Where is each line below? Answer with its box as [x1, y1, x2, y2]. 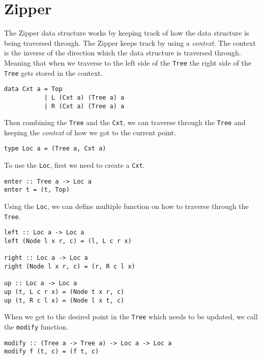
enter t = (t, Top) [4, 186, 70, 194]
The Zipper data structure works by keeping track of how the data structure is [4, 27, 249, 38]
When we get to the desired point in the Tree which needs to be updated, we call [4, 311, 258, 322]
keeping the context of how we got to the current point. [4, 127, 176, 137]
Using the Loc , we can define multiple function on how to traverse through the [4, 201, 249, 212]
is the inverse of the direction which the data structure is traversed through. [4, 47, 241, 58]
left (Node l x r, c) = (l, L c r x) [4, 237, 132, 245]
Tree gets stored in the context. [4, 67, 103, 78]
